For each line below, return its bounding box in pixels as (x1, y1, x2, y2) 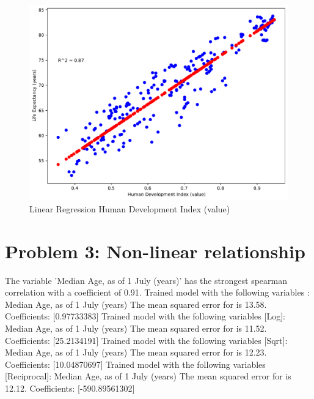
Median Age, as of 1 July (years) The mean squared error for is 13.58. (5, 297, 267, 310)
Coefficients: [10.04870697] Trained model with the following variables (5, 357, 266, 370)
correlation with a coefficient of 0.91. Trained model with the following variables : (5, 286, 310, 299)
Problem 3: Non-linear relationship (5, 238, 305, 263)
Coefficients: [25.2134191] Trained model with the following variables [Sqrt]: (5, 334, 288, 346)
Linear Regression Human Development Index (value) (29, 202, 230, 215)
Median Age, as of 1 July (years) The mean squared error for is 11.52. (5, 321, 267, 334)
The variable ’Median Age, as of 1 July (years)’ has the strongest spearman (5, 274, 288, 286)
